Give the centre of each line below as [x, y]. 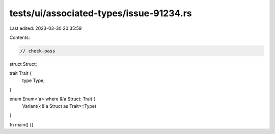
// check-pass [38, 51]
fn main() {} [22, 124]
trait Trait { [20, 73]
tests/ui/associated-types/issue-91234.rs [101, 13]
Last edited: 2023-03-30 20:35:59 [46, 28]
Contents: [20, 37]
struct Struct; [23, 64]
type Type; [34, 80]
